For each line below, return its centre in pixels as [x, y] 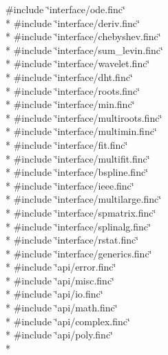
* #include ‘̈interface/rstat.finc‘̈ [72, 240]
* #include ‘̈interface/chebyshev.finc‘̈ [83, 36]
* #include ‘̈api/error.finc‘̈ [61, 267]
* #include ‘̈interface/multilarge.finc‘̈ [84, 199]
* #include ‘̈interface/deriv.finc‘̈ [73, 22]
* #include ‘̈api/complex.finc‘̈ [68, 321]
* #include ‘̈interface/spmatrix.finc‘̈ [81, 212]
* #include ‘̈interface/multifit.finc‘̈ [78, 158]
